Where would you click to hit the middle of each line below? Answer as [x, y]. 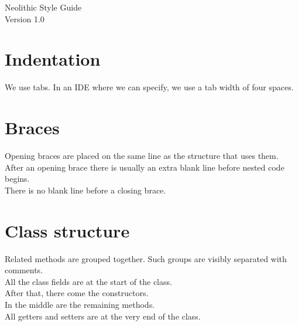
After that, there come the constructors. [77, 293]
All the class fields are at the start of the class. [88, 281]
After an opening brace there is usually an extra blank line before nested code [145, 167]
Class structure [67, 230]
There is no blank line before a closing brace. [85, 190]
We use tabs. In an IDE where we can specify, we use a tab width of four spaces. [149, 87]
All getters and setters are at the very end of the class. [103, 316]
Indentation [53, 59]
